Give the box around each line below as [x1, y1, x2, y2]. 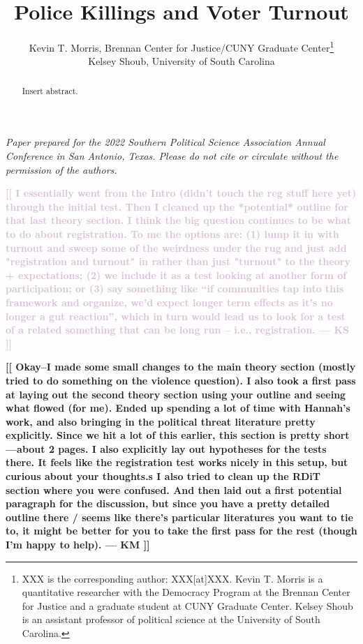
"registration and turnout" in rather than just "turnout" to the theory [6, 254, 350, 269]
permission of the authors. [6, 162, 117, 177]
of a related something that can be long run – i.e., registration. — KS [6, 322, 350, 337]
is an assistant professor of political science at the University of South [22, 612, 320, 627]
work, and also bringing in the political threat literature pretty [6, 414, 316, 428]
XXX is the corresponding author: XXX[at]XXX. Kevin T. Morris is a [22, 571, 323, 585]
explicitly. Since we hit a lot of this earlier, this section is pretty [6, 428, 321, 442]
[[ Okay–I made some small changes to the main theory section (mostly [6, 359, 356, 374]
